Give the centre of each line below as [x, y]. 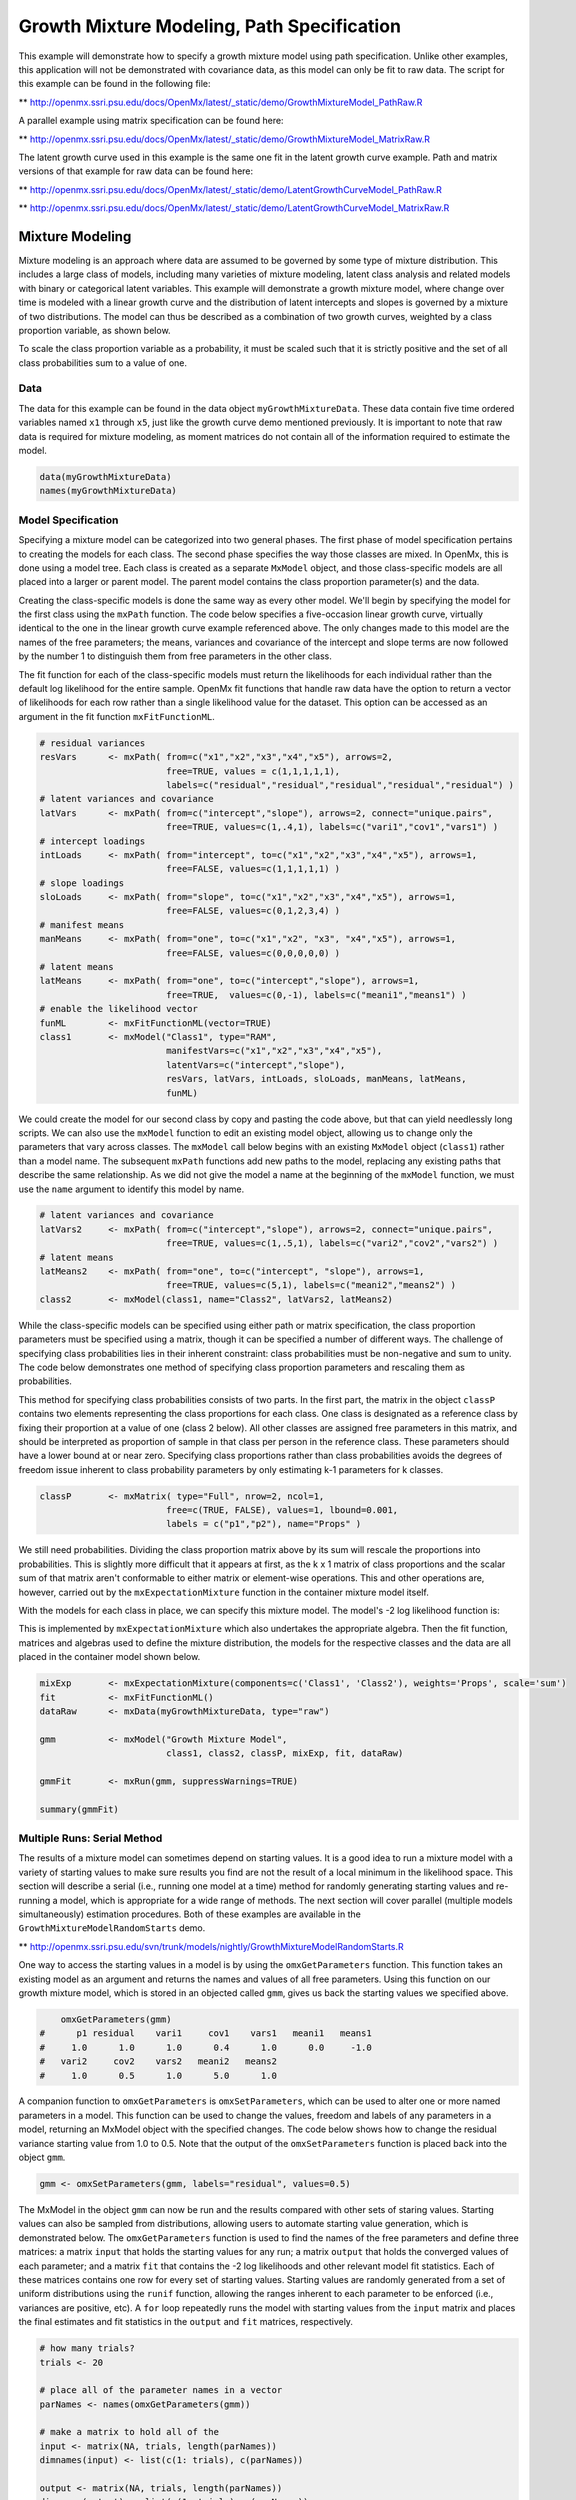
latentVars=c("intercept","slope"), [255, 1064]
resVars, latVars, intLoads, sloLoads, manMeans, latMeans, [316, 1079]
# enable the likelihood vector [119, 1009]
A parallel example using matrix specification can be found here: [151, 121]
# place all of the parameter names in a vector [161, 2390]
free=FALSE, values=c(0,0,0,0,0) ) [253, 953]
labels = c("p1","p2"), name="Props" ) [263, 1524]
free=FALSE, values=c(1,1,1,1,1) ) [253, 869]
